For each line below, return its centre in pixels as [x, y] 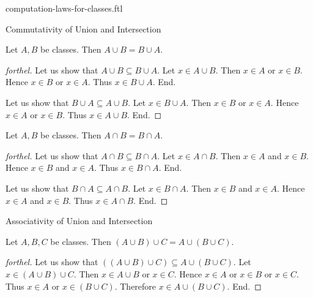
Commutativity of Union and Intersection [83, 28]
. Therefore [135, 286]
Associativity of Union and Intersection [79, 221]
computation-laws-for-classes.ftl [64, 8]
